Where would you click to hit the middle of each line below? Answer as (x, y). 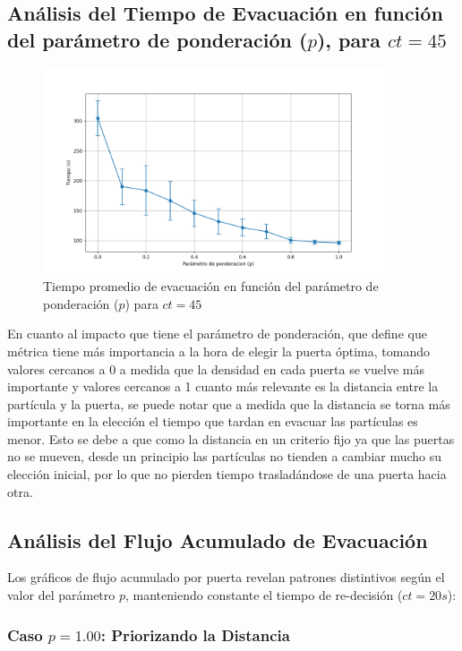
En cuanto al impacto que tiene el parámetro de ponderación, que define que (217, 334)
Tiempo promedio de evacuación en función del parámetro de (211, 286)
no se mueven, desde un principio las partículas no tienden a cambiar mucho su (225, 456)
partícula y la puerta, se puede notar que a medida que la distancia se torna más (229, 403)
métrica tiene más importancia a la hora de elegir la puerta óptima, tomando (218, 351)
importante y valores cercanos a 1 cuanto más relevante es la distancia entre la (223, 386)
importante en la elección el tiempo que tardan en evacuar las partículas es (213, 421)
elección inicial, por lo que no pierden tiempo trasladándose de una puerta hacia (227, 474)
